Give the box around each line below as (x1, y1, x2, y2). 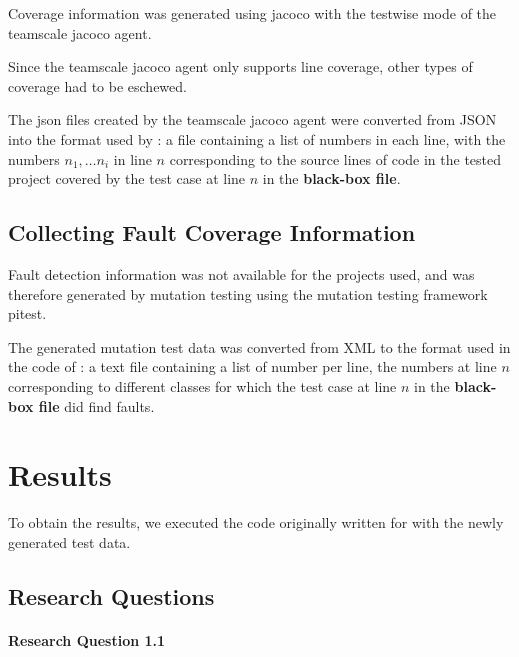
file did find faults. (38, 395, 155, 416)
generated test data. (8, 531, 131, 552)
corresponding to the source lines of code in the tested (169, 148, 502, 169)
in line (113, 148, 152, 169)
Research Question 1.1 (8, 629, 166, 650)
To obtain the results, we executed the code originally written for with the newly (8, 512, 504, 533)
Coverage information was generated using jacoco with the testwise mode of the (8, 3, 497, 23)
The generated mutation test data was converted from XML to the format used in (8, 336, 511, 357)
